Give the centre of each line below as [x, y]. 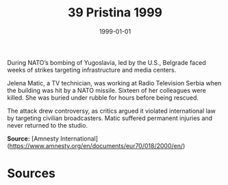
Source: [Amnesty [33, 139]
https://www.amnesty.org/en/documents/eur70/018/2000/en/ [96, 145]
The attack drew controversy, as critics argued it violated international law [112, 111]
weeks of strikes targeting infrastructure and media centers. [92, 70]
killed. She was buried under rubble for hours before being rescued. [103, 98]
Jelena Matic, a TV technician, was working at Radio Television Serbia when [114, 83]
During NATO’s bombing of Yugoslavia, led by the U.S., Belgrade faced [107, 62]
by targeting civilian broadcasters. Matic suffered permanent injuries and [110, 118]
